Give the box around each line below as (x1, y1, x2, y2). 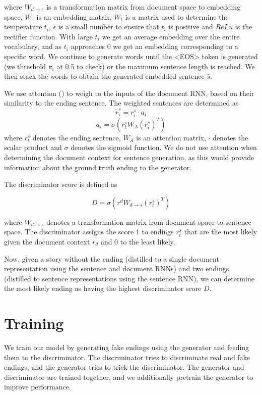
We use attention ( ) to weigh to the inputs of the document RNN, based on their (4, 87, 254, 98)
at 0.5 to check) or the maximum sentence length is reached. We (56, 61, 255, 71)
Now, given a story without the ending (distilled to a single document (4, 253, 219, 264)
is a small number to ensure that (58, 21, 159, 32)
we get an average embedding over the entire (102, 31, 240, 41)
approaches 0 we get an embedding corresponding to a (71, 41, 238, 52)
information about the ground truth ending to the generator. (4, 162, 192, 172)
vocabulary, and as (4, 41, 62, 52)
